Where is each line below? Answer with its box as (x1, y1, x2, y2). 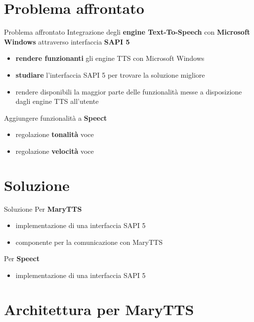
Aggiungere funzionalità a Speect (4, 112, 107, 123)
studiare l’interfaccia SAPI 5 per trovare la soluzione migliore (15, 69, 205, 80)
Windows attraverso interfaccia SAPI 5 (4, 36, 130, 46)
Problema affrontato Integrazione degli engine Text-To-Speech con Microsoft (4, 27, 251, 37)
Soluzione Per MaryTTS (4, 203, 82, 214)
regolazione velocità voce (15, 145, 94, 156)
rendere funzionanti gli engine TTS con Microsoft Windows (15, 53, 205, 63)
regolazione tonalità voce (15, 129, 94, 139)
